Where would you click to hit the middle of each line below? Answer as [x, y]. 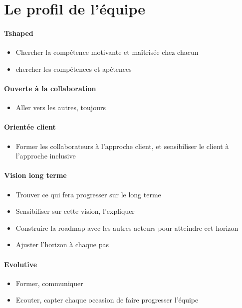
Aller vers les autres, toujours [61, 107]
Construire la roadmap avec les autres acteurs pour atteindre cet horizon [127, 228]
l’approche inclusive [46, 156]
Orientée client [30, 127]
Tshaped [19, 33]
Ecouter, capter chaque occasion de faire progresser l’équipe [107, 300]
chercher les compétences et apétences [74, 69]
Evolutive [21, 264]
